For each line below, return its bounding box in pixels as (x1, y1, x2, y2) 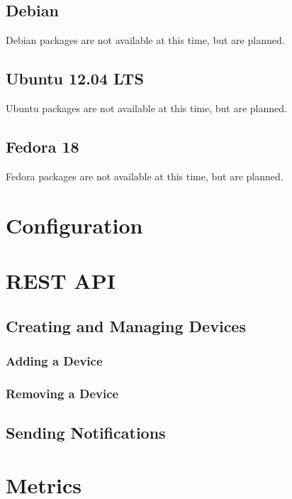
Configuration (6, 210, 143, 239)
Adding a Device (6, 351, 103, 369)
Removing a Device (6, 384, 119, 402)
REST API (6, 265, 116, 295)
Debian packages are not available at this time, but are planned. (6, 33, 285, 48)
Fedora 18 (6, 135, 79, 157)
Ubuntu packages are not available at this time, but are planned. (6, 101, 287, 115)
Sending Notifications (6, 422, 166, 443)
